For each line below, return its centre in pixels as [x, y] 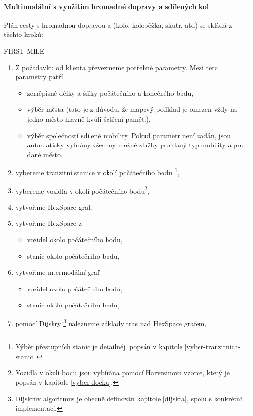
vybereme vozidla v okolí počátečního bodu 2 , [82, 190]
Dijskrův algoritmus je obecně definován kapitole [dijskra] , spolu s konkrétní [129, 398]
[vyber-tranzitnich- [212, 347]
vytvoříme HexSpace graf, [54, 207]
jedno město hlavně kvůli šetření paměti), [89, 118]
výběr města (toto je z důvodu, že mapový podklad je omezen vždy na [132, 109]
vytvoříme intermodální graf [57, 272]
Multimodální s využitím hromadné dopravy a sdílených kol [107, 6]
